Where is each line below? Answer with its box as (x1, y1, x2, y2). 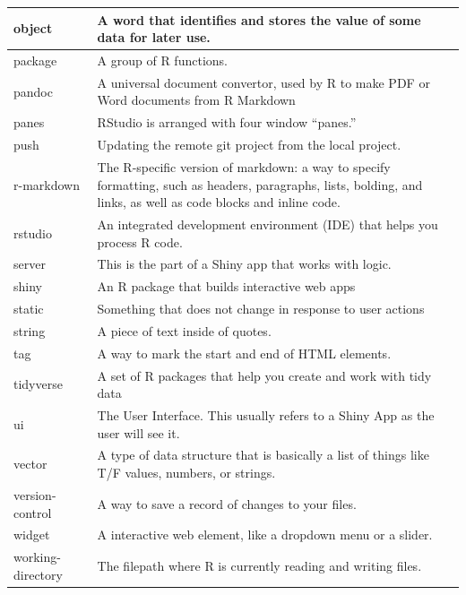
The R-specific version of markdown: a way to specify (97, 157, 391, 176)
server (13, 254, 46, 273)
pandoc (13, 82, 53, 100)
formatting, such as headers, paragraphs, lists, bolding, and (97, 175, 423, 194)
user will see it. (97, 423, 180, 442)
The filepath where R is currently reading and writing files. (97, 556, 422, 574)
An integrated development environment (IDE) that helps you (97, 214, 438, 233)
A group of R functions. (97, 50, 228, 69)
